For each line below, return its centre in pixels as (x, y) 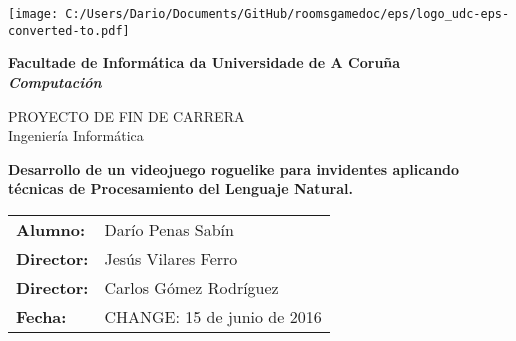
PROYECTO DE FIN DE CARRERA (126, 115)
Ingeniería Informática (76, 135)
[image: (33, 14)
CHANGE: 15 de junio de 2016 (213, 316)
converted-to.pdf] (69, 30)
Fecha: (41, 316)
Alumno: (51, 229)
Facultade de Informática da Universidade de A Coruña (204, 62)
